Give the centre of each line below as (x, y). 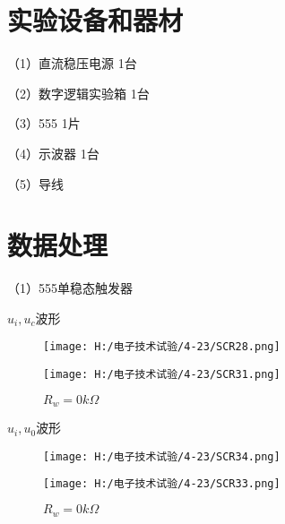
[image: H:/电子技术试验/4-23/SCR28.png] (162, 347)
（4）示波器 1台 (53, 153)
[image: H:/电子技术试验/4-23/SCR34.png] (162, 456)
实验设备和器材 (95, 20)
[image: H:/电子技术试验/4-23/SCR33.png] (162, 484)
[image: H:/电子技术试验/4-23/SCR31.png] (162, 375)
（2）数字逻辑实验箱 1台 (78, 93)
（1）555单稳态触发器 (70, 288)
